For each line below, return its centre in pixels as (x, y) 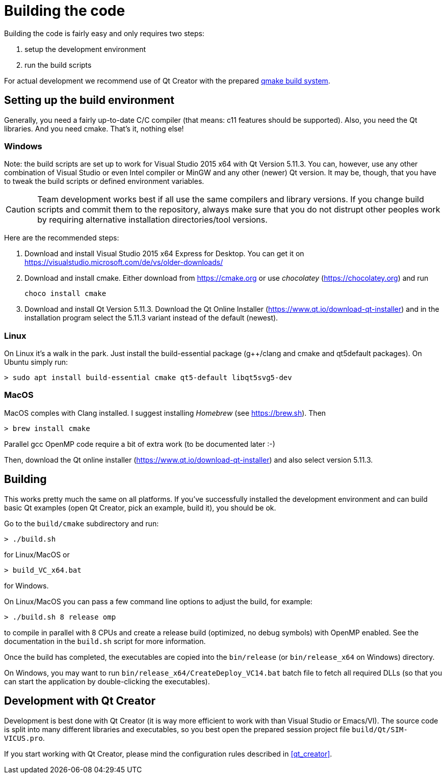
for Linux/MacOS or (37, 554)
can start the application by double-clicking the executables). (107, 681)
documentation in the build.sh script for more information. (105, 641)
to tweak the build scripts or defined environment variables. (104, 181)
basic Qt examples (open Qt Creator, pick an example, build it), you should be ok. (140, 507)
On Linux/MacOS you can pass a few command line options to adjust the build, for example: (158, 601)
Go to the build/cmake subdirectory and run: (82, 523)
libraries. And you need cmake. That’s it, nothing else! (94, 128)
